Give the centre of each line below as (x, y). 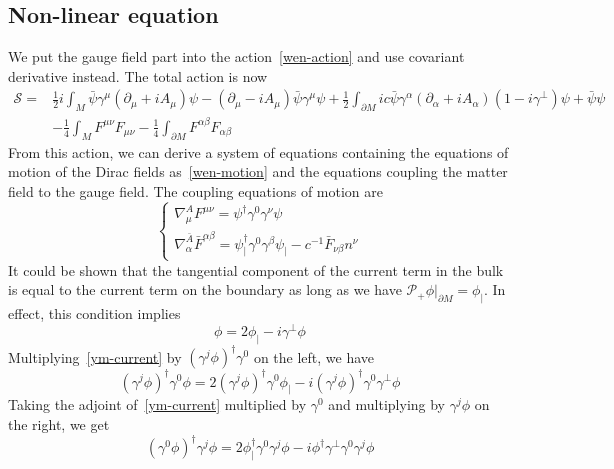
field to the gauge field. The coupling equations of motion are (196, 190)
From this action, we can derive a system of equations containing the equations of (258, 151)
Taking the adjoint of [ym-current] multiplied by (157, 404)
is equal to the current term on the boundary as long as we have (205, 289)
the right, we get (59, 423)
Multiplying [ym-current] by (95, 356)
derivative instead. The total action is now (138, 75)
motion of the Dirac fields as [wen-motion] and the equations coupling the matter (258, 171)
